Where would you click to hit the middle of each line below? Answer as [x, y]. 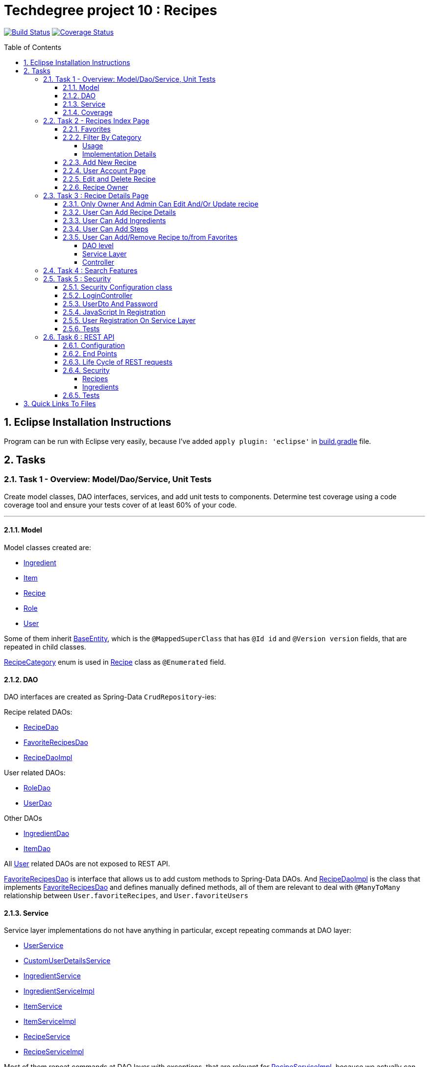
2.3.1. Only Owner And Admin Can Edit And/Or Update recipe [161, 204]
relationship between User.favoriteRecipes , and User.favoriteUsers [126, 896]
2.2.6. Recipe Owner [95, 187]
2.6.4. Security [86, 370]
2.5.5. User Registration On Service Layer [129, 320]
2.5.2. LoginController [98, 295]
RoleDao [37, 788]
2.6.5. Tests [81, 395]
